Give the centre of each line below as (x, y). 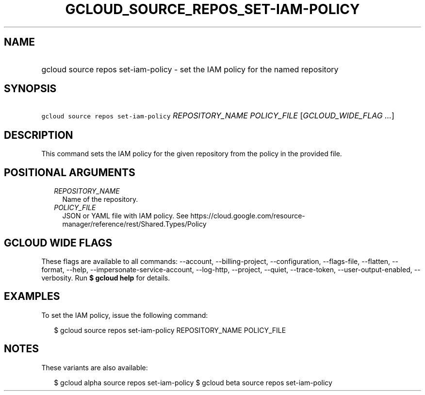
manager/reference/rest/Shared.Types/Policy (134, 224)
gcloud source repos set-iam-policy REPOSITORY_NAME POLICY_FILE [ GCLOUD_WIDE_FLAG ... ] (218, 116)
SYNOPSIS (30, 89)
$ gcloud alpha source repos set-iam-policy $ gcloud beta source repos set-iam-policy (193, 382)
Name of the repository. (100, 199)
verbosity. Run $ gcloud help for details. (106, 278)
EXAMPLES (32, 296)
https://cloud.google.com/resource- (248, 216)
